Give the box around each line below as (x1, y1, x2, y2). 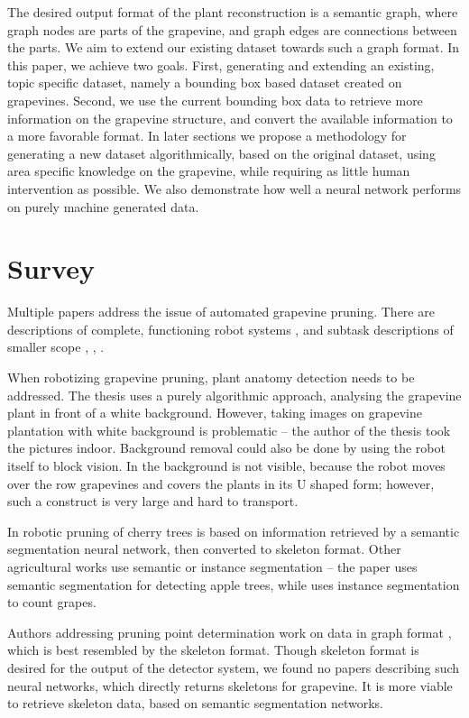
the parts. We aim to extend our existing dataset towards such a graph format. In (7, 38, 460, 57)
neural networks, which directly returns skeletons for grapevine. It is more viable (7, 676, 453, 695)
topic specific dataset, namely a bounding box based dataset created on (7, 73, 402, 92)
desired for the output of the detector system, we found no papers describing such (7, 658, 460, 677)
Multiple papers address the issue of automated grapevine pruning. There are (7, 302, 435, 321)
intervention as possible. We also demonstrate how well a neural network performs (7, 179, 462, 198)
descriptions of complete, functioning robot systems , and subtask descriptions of (7, 319, 454, 338)
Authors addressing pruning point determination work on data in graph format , (7, 622, 452, 641)
